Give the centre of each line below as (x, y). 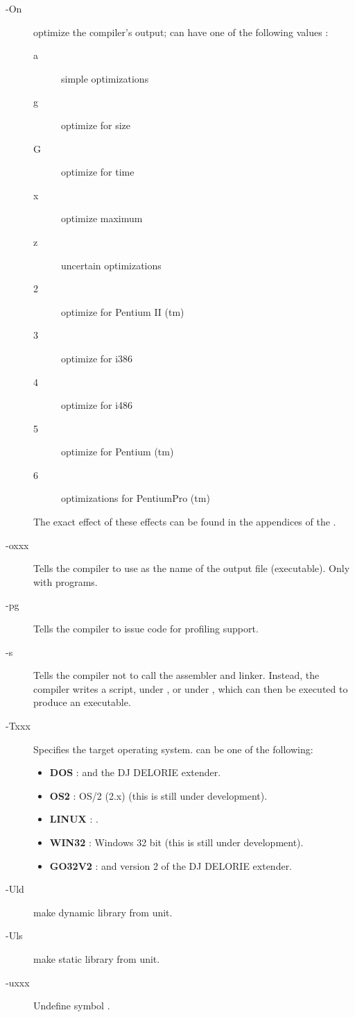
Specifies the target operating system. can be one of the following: (173, 749)
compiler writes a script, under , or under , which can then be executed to (191, 688)
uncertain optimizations (111, 265)
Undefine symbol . (72, 1006)
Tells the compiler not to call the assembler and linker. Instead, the (176, 675)
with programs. (66, 581)
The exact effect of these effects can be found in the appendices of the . (185, 522)
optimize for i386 (97, 358)
